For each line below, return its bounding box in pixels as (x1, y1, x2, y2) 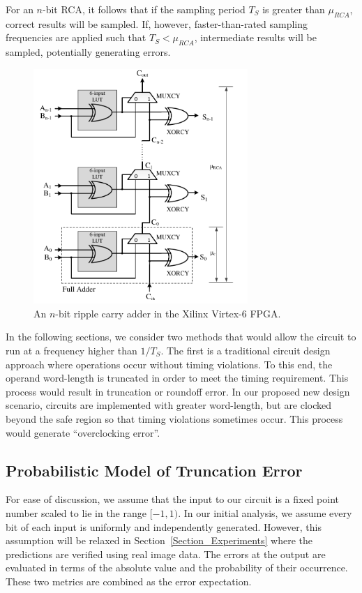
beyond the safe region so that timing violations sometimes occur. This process (6, 411, 343, 426)
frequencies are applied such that (6, 30, 146, 45)
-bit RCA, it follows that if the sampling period (42, 2, 246, 16)
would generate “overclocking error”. (6, 425, 160, 440)
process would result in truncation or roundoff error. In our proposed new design (6, 384, 350, 398)
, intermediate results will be (194, 30, 317, 45)
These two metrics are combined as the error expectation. (6, 573, 252, 588)
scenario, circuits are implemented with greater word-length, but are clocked (6, 398, 332, 412)
